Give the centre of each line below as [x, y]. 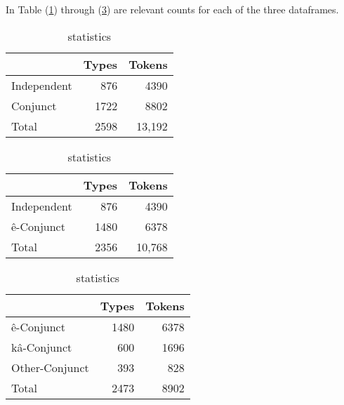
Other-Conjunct [50, 367]
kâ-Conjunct [42, 347]
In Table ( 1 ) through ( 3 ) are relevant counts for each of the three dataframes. [172, 9]
